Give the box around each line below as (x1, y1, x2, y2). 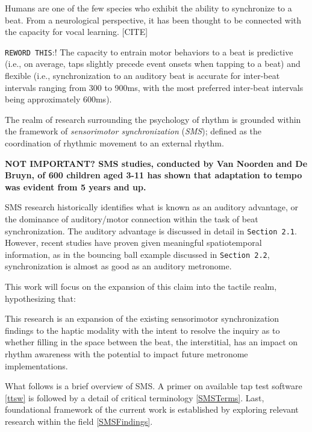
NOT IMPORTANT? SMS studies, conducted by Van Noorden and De (5, 157, 308, 169)
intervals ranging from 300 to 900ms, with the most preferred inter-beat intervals (5, 81, 304, 93)
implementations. (5, 359, 68, 372)
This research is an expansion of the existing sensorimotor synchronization (5, 312, 279, 325)
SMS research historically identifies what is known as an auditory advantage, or (5, 201, 299, 213)
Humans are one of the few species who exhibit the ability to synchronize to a (5, 2, 292, 14)
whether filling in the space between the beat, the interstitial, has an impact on (5, 336, 298, 348)
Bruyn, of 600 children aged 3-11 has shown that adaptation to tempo (5, 169, 302, 181)
